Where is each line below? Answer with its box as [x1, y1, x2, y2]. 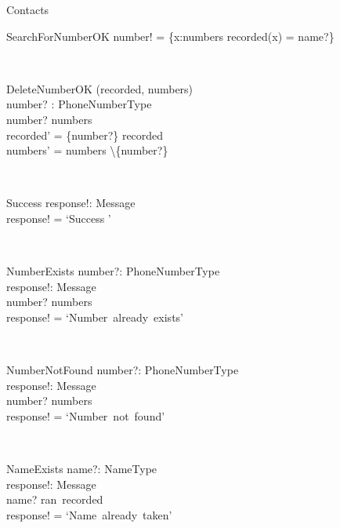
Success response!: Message [6, 195, 136, 211]
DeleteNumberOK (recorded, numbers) [6, 80, 194, 96]
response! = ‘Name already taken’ [6, 506, 172, 523]
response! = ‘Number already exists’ [6, 308, 183, 325]
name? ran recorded [6, 491, 103, 508]
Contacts [6, 2, 49, 17]
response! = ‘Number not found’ [6, 407, 165, 424]
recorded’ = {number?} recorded [6, 126, 164, 143]
